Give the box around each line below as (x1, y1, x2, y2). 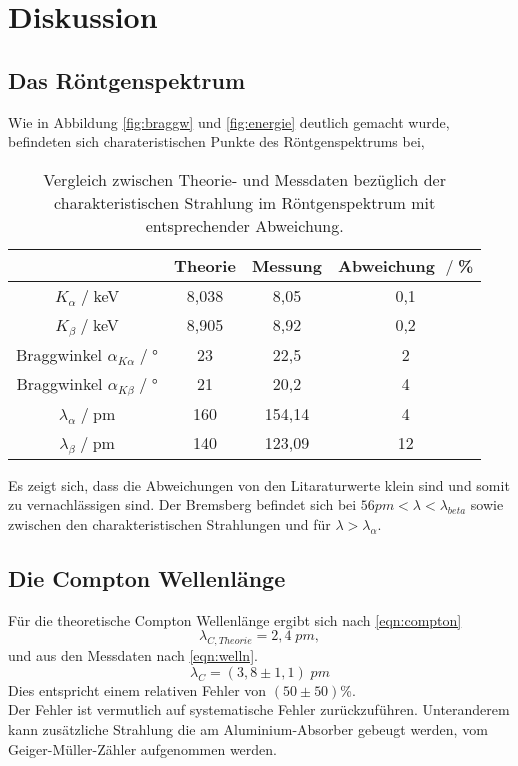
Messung (251, 253, 322, 277)
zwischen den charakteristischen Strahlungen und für (8, 514, 331, 535)
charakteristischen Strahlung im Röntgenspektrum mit (54, 190, 436, 214)
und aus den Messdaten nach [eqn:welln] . (8, 645, 258, 666)
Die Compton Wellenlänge (8, 563, 286, 593)
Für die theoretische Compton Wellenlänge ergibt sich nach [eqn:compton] (8, 609, 462, 630)
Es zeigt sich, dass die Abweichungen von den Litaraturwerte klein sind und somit (8, 474, 510, 495)
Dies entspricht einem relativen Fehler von (8, 679, 267, 700)
